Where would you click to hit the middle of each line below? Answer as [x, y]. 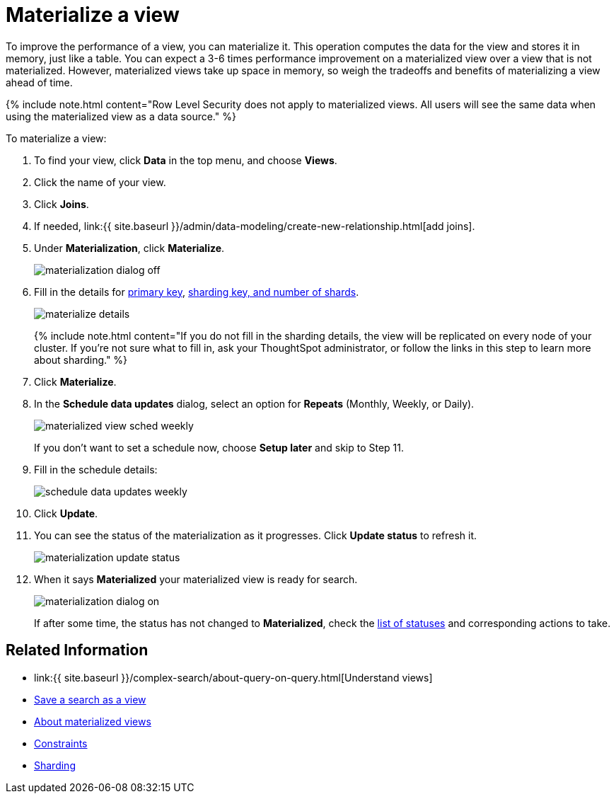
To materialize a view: [56, 138]
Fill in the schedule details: [96, 469]
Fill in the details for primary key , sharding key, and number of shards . [197, 292]
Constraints [61, 743]
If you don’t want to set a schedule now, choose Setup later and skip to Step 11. [219, 447]
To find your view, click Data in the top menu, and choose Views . [186, 160]
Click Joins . [62, 204]
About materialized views [93, 721]
